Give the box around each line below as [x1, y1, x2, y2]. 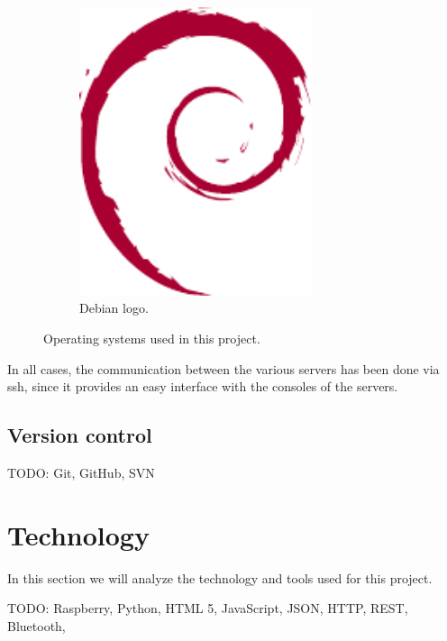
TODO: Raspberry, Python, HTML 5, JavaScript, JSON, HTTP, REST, [7, 599, 408, 618]
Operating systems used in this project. [43, 329, 260, 348]
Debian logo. [79, 298, 149, 317]
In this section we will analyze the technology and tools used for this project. [7, 568, 433, 587]
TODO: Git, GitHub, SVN [7, 463, 155, 482]
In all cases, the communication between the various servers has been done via [7, 359, 440, 378]
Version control [7, 421, 152, 449]
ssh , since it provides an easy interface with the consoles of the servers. [7, 377, 398, 396]
